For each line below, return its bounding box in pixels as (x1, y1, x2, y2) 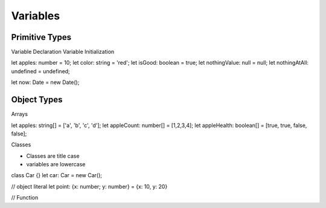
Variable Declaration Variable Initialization (11, 48, 115, 56)
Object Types (11, 94, 63, 105)
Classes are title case (26, 152, 80, 160)
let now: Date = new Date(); (11, 79, 80, 86)
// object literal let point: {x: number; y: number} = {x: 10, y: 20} (11, 183, 168, 190)
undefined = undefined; (11, 67, 71, 75)
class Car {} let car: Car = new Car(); (11, 172, 103, 179)
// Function (11, 194, 39, 201)
